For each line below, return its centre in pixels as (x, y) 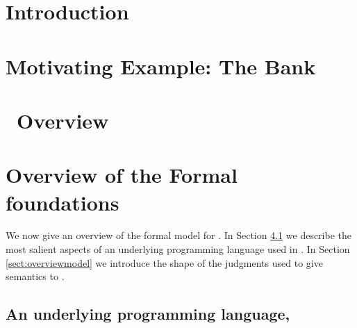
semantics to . (35, 276)
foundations (63, 202)
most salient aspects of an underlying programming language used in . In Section (178, 249)
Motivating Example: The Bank (161, 66)
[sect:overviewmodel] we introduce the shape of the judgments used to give (164, 262)
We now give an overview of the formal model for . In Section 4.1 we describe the (178, 235)
